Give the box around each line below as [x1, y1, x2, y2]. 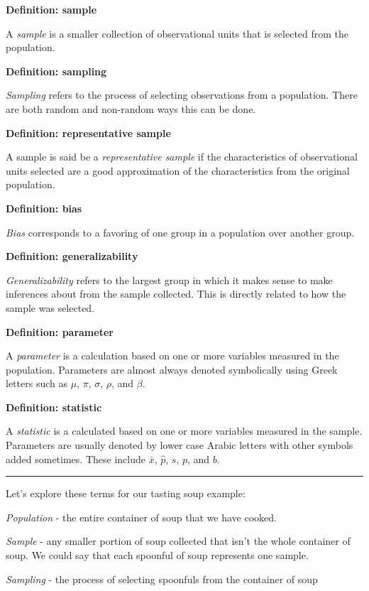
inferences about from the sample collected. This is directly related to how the [6, 286, 346, 301]
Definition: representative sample [6, 125, 171, 140]
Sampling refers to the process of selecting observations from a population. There [6, 87, 358, 102]
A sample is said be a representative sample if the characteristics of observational [6, 149, 358, 164]
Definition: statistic [6, 399, 102, 414]
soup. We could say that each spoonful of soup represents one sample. [6, 548, 309, 563]
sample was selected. [6, 300, 95, 315]
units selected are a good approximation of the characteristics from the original [6, 163, 350, 178]
